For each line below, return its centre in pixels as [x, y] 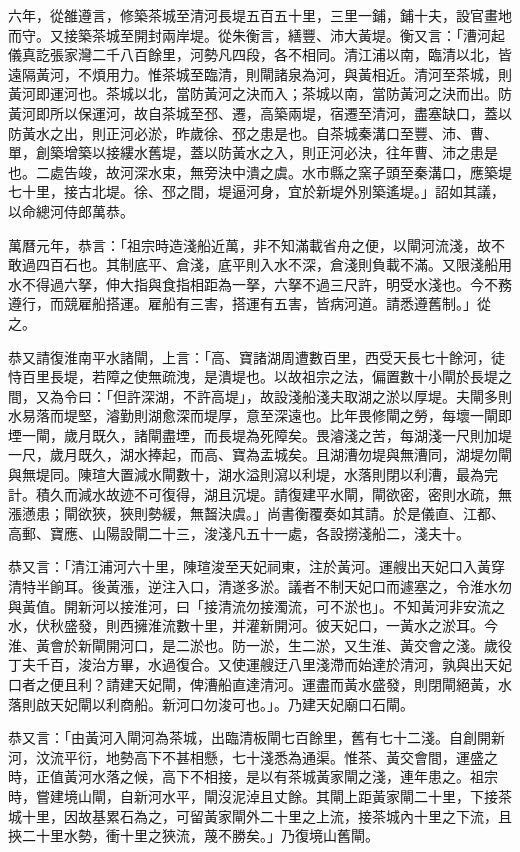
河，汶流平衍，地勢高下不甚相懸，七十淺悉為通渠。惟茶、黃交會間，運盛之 [253, 756]
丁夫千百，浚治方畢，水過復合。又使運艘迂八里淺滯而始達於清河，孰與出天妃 [260, 664]
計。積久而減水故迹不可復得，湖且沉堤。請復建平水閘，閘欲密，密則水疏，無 [260, 493]
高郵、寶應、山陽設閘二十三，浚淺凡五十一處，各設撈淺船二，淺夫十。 [239, 532]
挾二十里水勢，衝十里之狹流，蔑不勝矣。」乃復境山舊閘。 [193, 835]
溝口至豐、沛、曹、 [434, 132]
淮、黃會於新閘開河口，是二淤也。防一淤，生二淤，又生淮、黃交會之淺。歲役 [260, 644]
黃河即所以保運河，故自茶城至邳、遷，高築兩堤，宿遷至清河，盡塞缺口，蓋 [253, 112]
